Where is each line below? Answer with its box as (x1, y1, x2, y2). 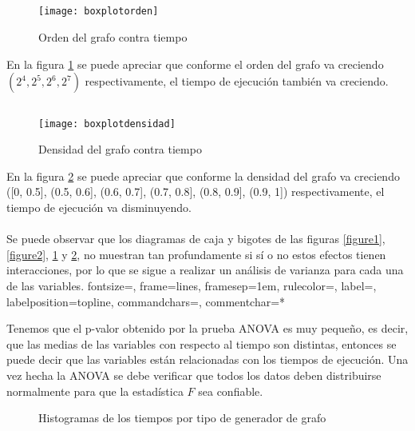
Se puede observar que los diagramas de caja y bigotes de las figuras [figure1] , (6, 230, 385, 247)
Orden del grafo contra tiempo (38, 29, 188, 46)
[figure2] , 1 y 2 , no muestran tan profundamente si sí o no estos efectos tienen (6, 245, 386, 262)
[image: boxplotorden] (38, 6, 159, 18)
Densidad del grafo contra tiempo (38, 141, 202, 158)
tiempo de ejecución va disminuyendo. (6, 199, 192, 216)
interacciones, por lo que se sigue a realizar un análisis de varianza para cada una (6, 261, 404, 278)
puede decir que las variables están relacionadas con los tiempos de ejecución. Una (6, 351, 409, 368)
